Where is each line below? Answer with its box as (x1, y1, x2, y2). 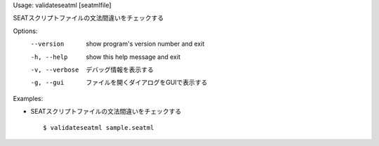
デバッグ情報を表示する (86, 65, 154, 74)
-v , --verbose (30, 65, 79, 74)
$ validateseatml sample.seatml (43, 124, 154, 131)
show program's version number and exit (86, 39, 205, 48)
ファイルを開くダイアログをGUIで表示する (86, 78, 208, 87)
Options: (13, 27, 38, 35)
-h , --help (30, 53, 68, 61)
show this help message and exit (86, 53, 180, 61)
